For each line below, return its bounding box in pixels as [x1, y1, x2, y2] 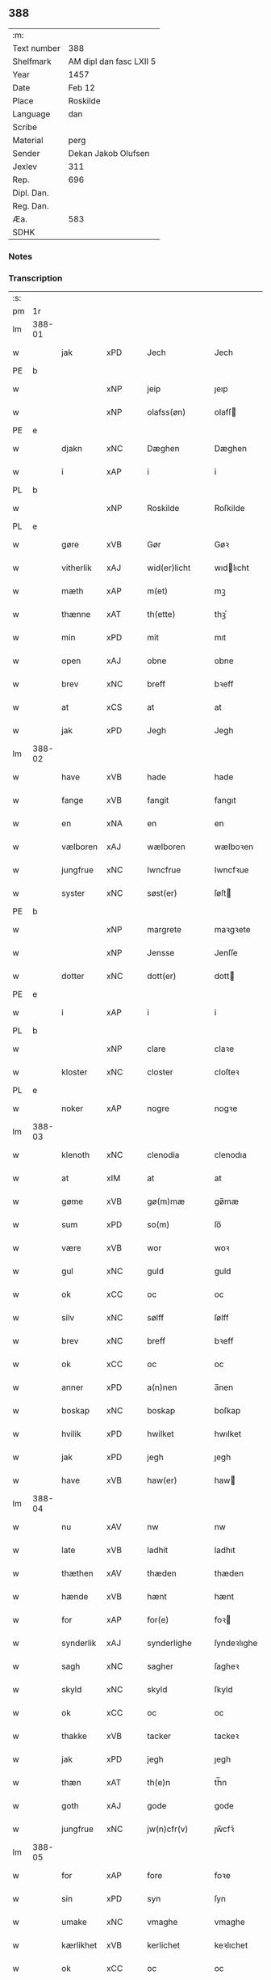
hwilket [147, 1429, 175, 1440]
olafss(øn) [147, 407, 186, 418]
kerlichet [147, 1940, 180, 1951]
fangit [147, 795, 169, 806]
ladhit [147, 1544, 169, 1556]
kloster [61, 1066, 88, 1078]
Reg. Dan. [12, 200, 50, 211]
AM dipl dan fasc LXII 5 [68, 56, 156, 67]
